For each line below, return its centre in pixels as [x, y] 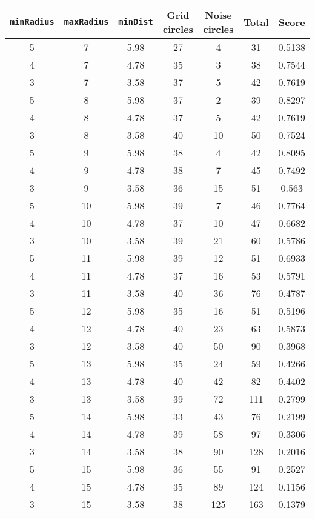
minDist [136, 22]
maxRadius [86, 22]
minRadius [32, 22]
